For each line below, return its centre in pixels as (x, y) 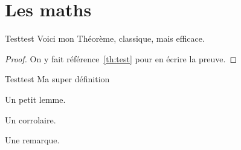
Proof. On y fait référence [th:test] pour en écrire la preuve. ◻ (121, 58)
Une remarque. (32, 140)
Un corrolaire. (31, 119)
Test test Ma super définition (57, 79)
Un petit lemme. (35, 99)
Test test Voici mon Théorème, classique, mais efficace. (105, 38)
